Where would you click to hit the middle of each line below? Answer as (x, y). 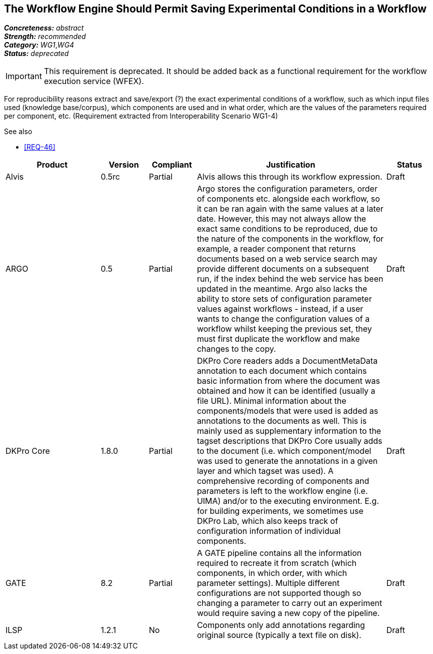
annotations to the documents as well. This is (282, 421)
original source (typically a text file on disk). (279, 635)
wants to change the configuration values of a (283, 319)
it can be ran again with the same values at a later (290, 209)
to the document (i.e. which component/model (284, 451)
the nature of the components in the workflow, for (290, 239)
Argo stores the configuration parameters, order (287, 189)
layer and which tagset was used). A (265, 471)
